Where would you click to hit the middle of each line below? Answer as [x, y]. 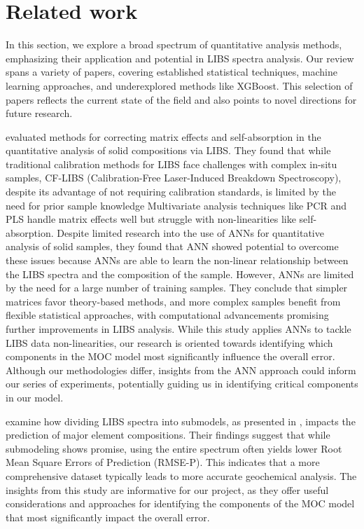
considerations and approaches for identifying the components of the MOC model [180, 503]
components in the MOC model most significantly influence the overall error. [170, 356]
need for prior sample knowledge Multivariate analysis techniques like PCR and [176, 205]
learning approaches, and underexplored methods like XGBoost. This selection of [179, 85]
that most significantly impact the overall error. [108, 517]
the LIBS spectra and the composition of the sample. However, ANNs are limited [180, 274]
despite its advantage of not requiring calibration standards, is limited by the [171, 192]
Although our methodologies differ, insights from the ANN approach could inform [181, 370]
